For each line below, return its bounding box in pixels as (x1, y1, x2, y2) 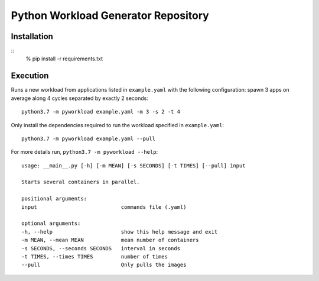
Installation (11, 31, 53, 41)
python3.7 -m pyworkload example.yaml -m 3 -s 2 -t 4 (21, 108, 180, 115)
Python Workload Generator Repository (11, 9, 209, 22)
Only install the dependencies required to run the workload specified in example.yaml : (11, 121, 224, 128)
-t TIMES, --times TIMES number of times (21, 253, 168, 260)
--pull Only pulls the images (21, 261, 187, 269)
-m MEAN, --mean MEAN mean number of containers (21, 237, 199, 244)
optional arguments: (21, 220, 81, 227)
